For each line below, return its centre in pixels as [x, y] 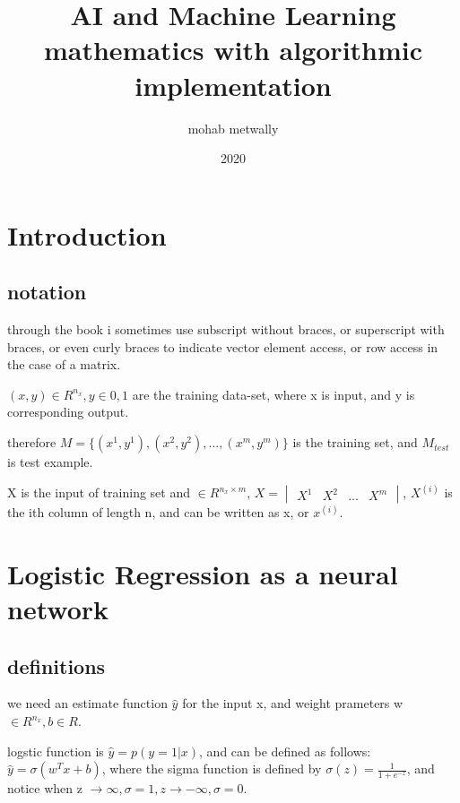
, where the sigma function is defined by [212, 768]
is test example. [50, 462]
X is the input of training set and [99, 492]
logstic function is [56, 751]
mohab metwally [233, 128]
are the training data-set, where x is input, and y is [273, 394]
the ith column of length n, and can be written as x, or [158, 512]
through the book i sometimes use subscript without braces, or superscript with [226, 329]
